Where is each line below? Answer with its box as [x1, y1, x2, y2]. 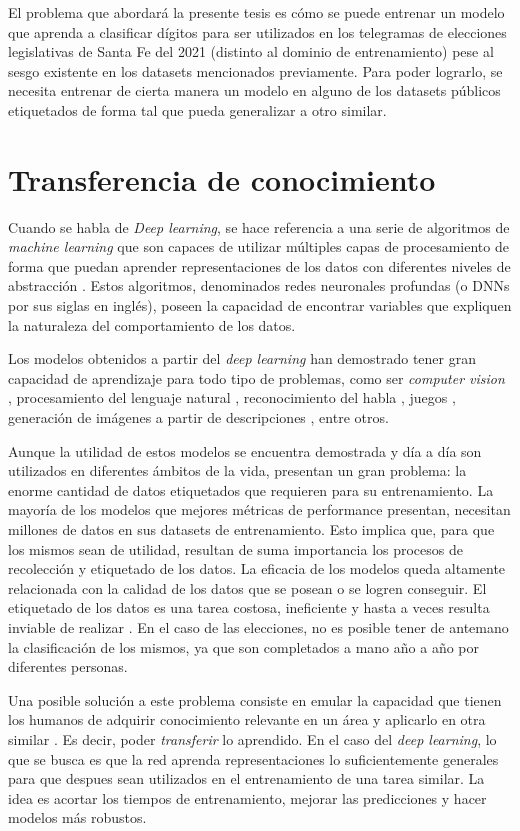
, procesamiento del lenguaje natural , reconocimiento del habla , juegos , [8, 387, 456, 408]
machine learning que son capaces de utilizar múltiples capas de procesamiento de [8, 236, 509, 257]
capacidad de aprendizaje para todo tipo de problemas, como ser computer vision [8, 367, 505, 388]
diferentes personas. [8, 656, 128, 677]
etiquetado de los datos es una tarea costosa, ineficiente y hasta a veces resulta [8, 597, 490, 618]
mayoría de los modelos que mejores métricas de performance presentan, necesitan [8, 499, 511, 520]
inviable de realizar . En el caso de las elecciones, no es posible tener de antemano [8, 616, 509, 637]
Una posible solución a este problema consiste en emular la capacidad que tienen [8, 689, 502, 710]
